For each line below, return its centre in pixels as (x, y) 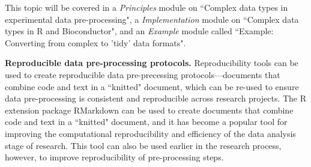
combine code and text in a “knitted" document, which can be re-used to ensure (152, 86)
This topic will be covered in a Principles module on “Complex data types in (146, 7)
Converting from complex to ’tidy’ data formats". (95, 42)
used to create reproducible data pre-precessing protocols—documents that (143, 74)
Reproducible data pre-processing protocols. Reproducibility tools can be (152, 63)
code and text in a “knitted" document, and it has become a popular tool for (146, 122)
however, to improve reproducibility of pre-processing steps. (114, 157)
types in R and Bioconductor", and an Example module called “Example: (139, 31)
